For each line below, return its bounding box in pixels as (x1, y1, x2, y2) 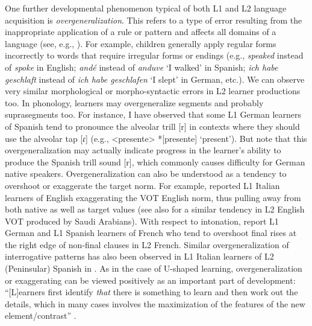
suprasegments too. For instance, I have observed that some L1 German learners (5, 108, 301, 121)
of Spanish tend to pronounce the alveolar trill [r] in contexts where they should (5, 120, 300, 132)
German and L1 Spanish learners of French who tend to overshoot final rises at (5, 226, 297, 239)
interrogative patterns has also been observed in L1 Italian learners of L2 (5, 250, 274, 263)
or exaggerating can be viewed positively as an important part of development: (5, 273, 296, 286)
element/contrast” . (5, 309, 76, 322)
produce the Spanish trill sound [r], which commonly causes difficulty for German (5, 155, 305, 168)
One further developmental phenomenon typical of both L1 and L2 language (5, 2, 287, 14)
